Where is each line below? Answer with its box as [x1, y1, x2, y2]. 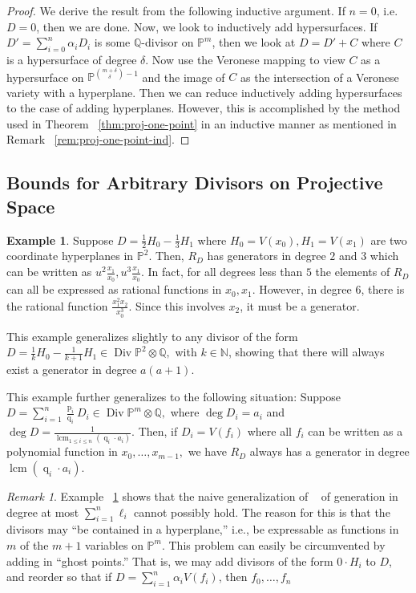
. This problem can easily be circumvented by [161, 536, 386, 553]
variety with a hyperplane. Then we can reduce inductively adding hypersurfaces [6, 83, 402, 100]
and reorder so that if [6, 568, 112, 585]
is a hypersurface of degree [6, 51, 137, 67]
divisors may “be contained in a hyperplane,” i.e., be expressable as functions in [6, 521, 399, 538]
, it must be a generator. [240, 297, 360, 314]
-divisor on [141, 34, 194, 51]
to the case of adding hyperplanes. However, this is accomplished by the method [6, 100, 401, 116]
